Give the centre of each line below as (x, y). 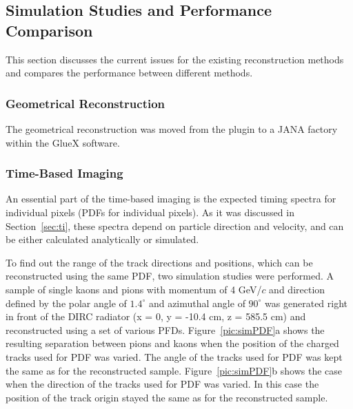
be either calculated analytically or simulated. (102, 239)
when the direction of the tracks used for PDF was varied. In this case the (162, 384)
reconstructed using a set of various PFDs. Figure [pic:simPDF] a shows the (165, 329)
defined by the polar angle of (66, 303)
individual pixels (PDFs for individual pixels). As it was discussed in (150, 212)
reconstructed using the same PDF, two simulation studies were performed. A (170, 276)
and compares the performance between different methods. (129, 73)
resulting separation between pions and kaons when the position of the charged (172, 343)
